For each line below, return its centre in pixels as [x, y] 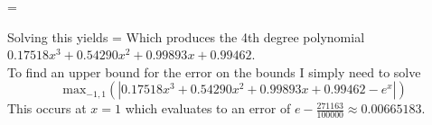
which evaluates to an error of [208, 108]
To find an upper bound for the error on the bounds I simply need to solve [214, 71]
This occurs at [47, 108]
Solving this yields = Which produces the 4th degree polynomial [186, 36]
